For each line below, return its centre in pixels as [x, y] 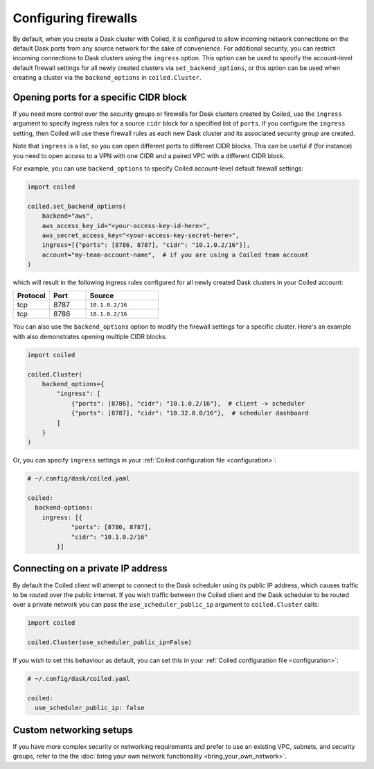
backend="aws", [68, 216]
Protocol [32, 296]
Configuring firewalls [75, 18]
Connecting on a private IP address [90, 569]
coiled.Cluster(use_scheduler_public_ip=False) [109, 642]
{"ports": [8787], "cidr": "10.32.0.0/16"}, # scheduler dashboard [190, 413]
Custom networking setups [73, 730]
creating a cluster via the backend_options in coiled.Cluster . [107, 78]
